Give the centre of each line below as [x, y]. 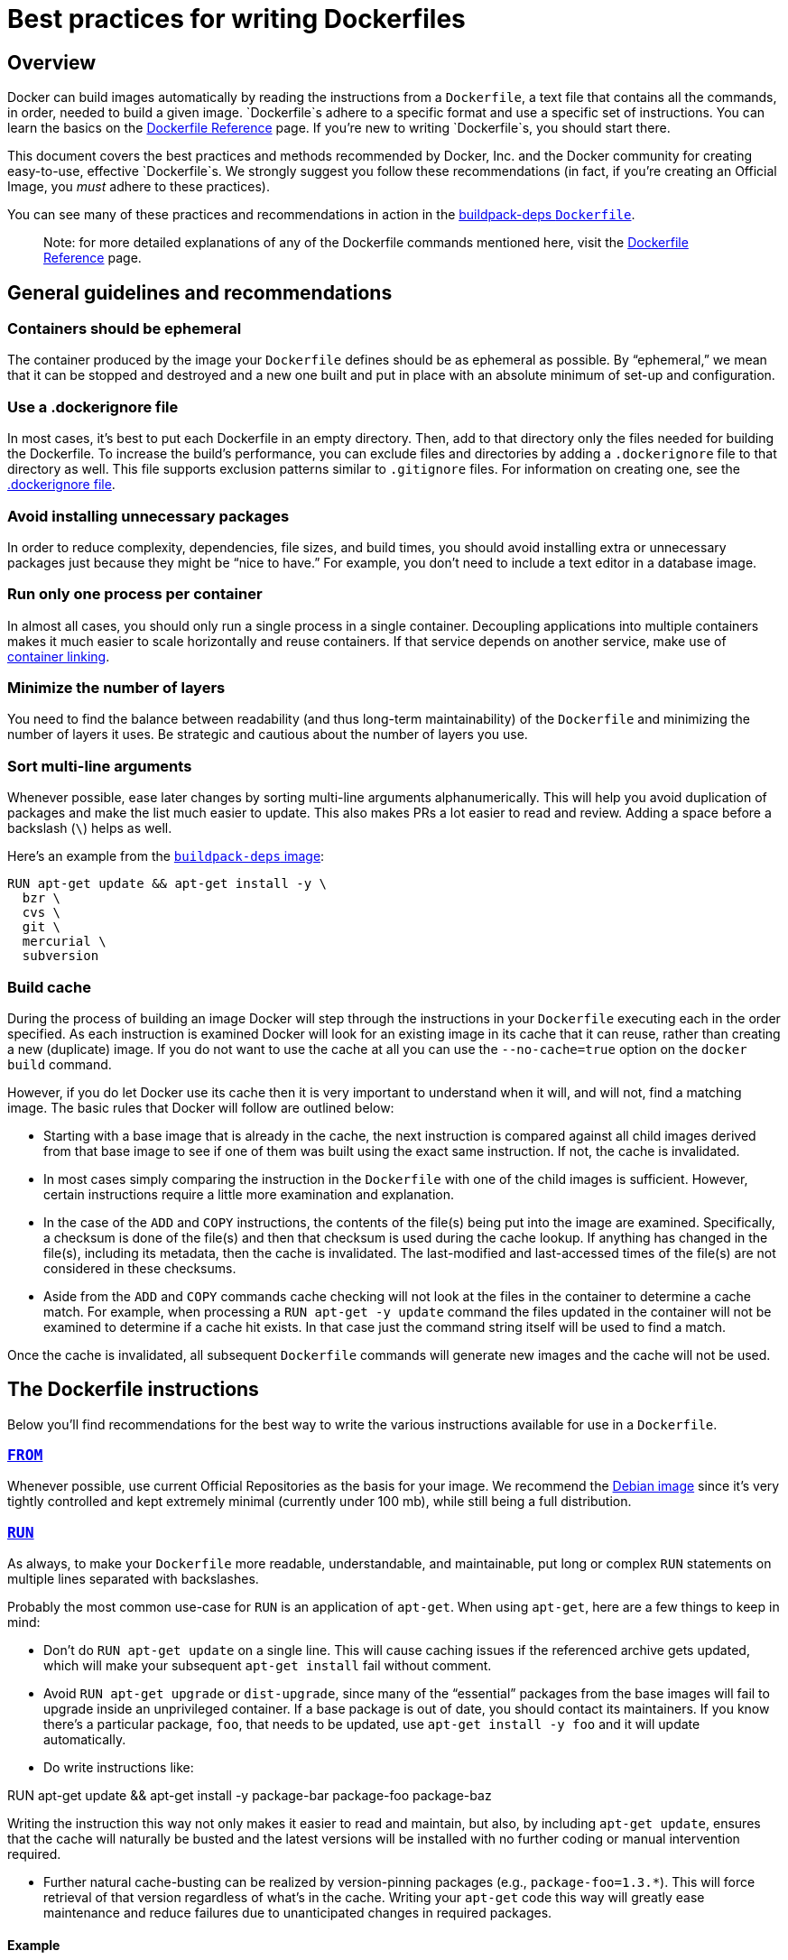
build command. [60, 1064]
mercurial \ [64, 942]
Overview [52, 62]
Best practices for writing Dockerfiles [236, 19]
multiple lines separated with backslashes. [133, 1579]
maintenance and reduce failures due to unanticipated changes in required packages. [298, 1913]
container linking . [59, 656]
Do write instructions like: [119, 1768]
